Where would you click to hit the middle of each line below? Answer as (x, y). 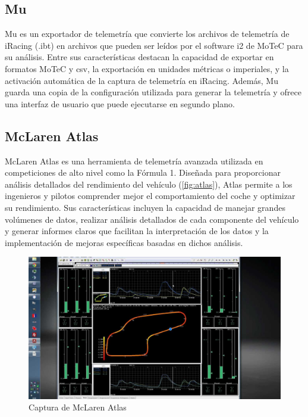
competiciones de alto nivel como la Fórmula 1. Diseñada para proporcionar (143, 172)
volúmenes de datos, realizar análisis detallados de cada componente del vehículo (152, 219)
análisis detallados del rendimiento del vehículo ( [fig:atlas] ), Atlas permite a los (149, 184)
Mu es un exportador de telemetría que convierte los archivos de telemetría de (147, 34)
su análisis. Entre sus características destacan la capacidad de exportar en (139, 57)
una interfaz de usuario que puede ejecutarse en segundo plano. (120, 103)
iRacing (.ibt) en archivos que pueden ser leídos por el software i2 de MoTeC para (154, 45)
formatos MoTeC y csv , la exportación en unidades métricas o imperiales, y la (147, 68)
